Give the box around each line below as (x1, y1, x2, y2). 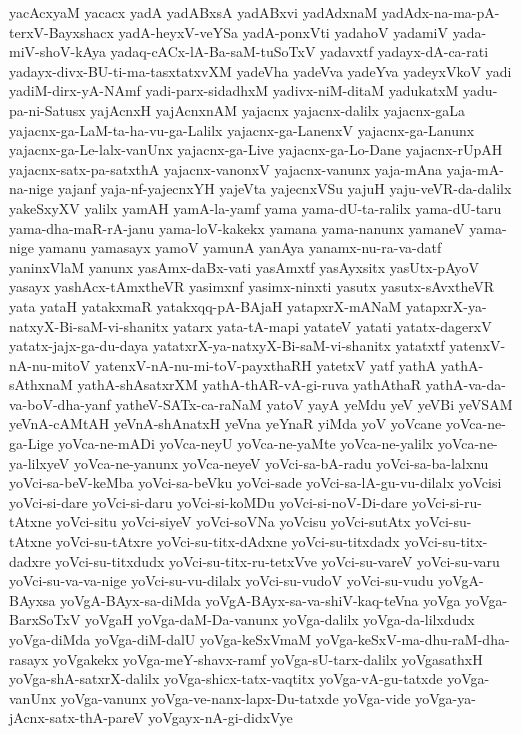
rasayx (9, 648, 49, 669)
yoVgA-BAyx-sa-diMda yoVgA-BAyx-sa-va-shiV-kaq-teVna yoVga (60, 589, 461, 610)
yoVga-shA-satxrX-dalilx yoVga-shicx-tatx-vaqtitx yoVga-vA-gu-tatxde (9, 668, 443, 689)
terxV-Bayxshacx (9, 21, 114, 42)
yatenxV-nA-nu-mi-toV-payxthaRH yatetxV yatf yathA (94, 354, 437, 375)
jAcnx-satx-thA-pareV (9, 707, 144, 728)
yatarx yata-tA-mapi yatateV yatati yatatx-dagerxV (173, 315, 492, 336)
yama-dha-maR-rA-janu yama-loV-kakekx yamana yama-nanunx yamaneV (9, 217, 465, 238)
